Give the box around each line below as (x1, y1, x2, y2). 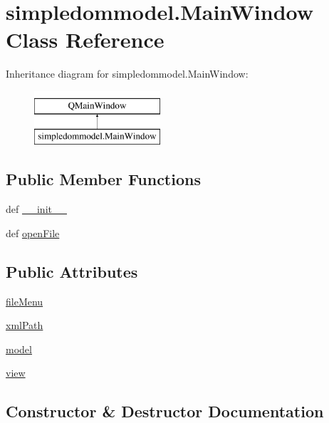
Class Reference (6, 25, 164, 54)
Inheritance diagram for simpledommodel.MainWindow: (6, 66, 249, 81)
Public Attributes (6, 260, 138, 282)
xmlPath (6, 318, 43, 333)
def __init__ (6, 202, 67, 216)
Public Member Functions (6, 168, 201, 190)
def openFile (6, 225, 60, 240)
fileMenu (6, 293, 43, 308)
